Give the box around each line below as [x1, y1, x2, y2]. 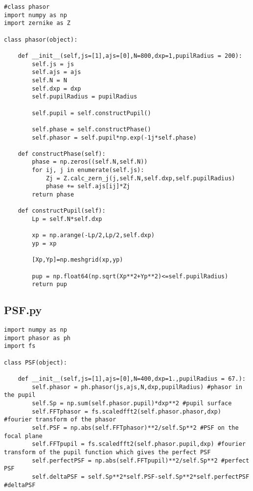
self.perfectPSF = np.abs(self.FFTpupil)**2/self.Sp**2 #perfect [32, 457, 250, 464]
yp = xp [32, 240, 57, 247]
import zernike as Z [4, 20, 71, 27]
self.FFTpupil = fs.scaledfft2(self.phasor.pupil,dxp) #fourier [32, 441, 246, 448]
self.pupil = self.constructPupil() [32, 109, 151, 117]
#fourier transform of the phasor [4, 416, 116, 423]
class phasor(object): [4, 36, 78, 43]
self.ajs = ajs [32, 69, 81, 76]
